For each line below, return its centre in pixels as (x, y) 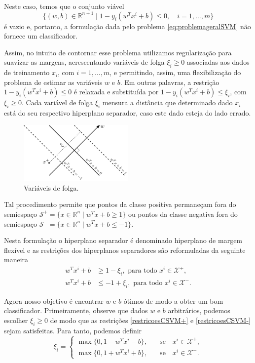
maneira (16, 260)
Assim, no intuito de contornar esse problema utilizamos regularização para (118, 52)
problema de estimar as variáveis (53, 82)
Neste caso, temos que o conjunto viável (64, 6)
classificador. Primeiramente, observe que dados (76, 310)
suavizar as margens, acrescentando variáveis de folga (84, 62)
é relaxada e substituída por (116, 92)
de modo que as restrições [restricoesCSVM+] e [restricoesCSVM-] (150, 320)
